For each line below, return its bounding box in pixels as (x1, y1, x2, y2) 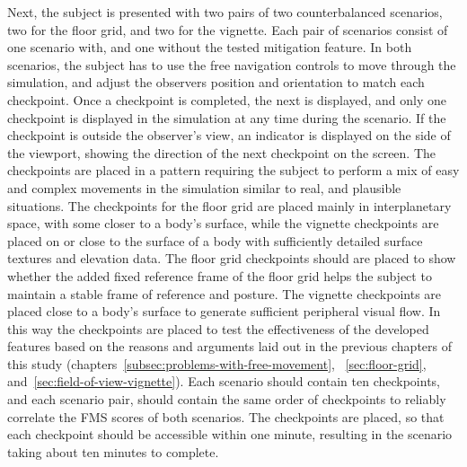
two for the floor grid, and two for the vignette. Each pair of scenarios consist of (7, 20, 448, 39)
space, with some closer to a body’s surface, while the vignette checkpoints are (7, 214, 439, 233)
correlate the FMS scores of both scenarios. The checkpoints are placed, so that (7, 407, 445, 426)
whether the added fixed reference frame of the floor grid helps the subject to (7, 266, 432, 285)
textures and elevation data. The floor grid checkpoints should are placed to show (7, 249, 456, 268)
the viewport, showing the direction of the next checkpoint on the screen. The (7, 143, 436, 162)
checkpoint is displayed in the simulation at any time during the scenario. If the (7, 108, 446, 127)
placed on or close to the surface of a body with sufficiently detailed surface (7, 231, 423, 250)
